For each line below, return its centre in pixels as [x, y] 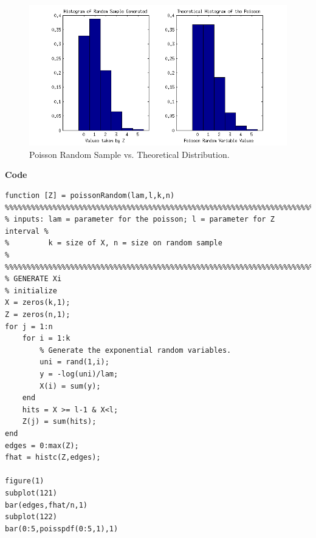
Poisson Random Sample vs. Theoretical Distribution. [129, 154]
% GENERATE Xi [33, 279]
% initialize [31, 291]
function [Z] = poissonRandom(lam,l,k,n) [90, 196]
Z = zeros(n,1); [38, 315]
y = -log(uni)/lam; [79, 374]
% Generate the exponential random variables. [136, 350]
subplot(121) [31, 493]
